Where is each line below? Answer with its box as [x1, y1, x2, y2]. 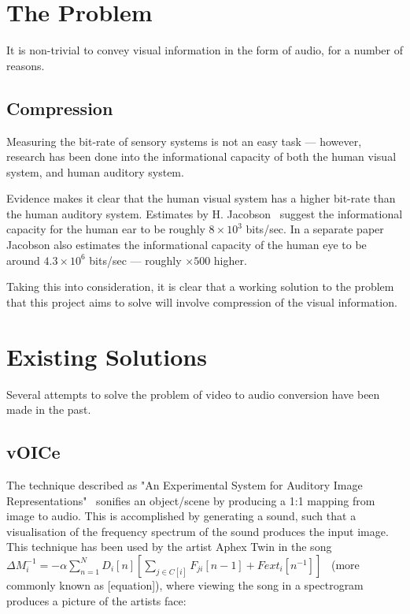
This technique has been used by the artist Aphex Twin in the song [6, 538, 332, 555]
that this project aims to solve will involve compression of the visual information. [6, 293, 397, 310]
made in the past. [6, 401, 91, 418]
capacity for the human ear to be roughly [6, 221, 205, 237]
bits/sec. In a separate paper [246, 221, 384, 237]
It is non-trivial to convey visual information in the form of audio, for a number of [6, 42, 404, 58]
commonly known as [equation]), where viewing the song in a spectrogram [6, 576, 364, 593]
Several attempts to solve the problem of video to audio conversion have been [6, 385, 380, 402]
